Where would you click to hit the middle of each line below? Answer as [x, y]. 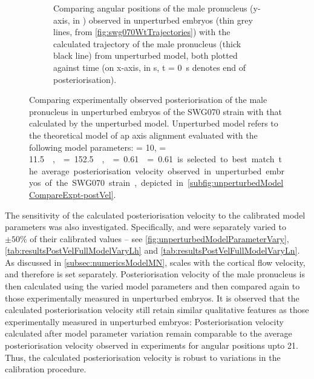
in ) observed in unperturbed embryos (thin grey [163, 20]
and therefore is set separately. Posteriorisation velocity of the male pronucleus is [155, 274]
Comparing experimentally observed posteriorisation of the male [148, 100]
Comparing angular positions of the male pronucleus [150, 8]
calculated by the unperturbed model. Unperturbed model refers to [154, 123]
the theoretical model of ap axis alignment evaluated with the [143, 135]
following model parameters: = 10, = [98, 147]
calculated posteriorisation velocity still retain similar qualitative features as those [157, 310]
